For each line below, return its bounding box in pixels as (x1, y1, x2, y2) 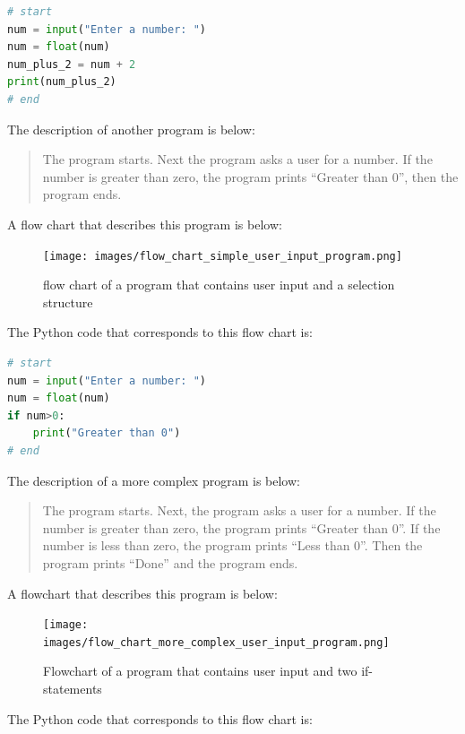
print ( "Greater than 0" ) (32, 427, 181, 440)
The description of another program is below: (7, 119, 255, 138)
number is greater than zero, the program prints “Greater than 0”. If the (42, 518, 441, 537)
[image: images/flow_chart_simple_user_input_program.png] (43, 249, 402, 263)
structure (43, 292, 93, 311)
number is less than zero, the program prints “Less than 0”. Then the (42, 536, 423, 555)
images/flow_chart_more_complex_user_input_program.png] (43, 635, 390, 649)
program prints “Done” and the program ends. (42, 553, 298, 572)
